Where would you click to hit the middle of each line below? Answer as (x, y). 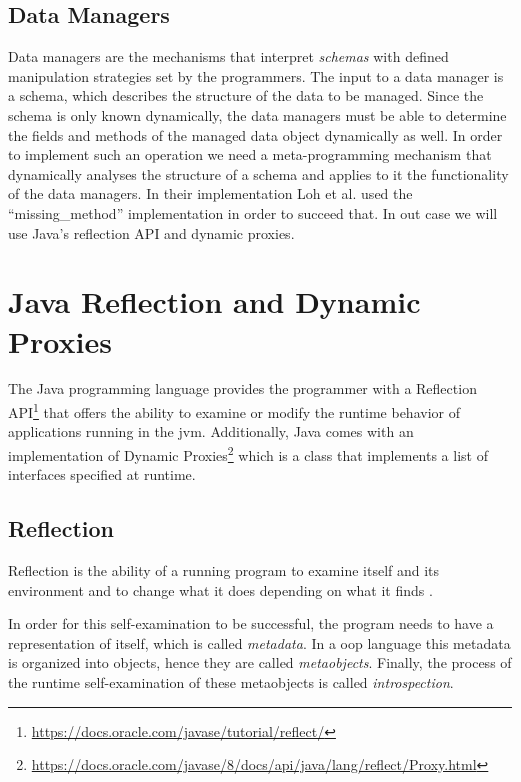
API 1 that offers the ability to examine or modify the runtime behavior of (234, 410)
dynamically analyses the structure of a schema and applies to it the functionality (258, 173)
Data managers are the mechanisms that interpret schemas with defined (228, 56)
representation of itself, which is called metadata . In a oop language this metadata (259, 642)
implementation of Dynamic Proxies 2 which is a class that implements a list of (248, 453)
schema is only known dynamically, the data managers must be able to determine (257, 114)
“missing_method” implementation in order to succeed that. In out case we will (253, 212)
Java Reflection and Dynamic (214, 301)
